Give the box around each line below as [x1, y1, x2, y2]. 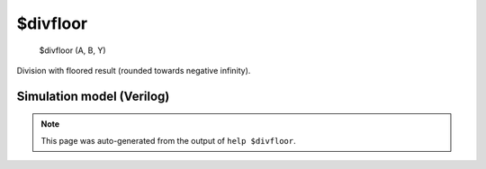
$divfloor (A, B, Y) [39, 45, 107, 56]
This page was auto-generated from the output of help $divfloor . [40, 135, 296, 146]
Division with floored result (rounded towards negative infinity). [16, 65, 251, 76]
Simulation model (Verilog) [16, 88, 170, 103]
